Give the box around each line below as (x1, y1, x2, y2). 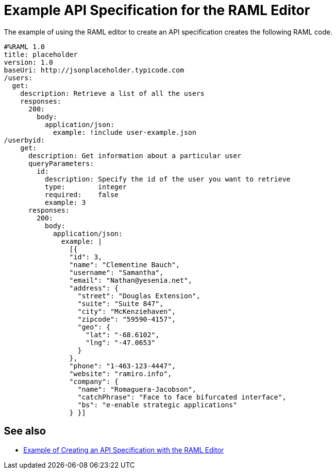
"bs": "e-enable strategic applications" (77, 400, 237, 409)
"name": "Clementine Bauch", (69, 260, 180, 269)
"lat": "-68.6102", (85, 330, 160, 339)
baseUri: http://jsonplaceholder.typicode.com (4, 66, 184, 74)
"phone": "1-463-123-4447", (69, 362, 176, 370)
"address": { (69, 284, 119, 292)
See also (4, 425, 46, 437)
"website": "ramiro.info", (69, 369, 172, 378)
